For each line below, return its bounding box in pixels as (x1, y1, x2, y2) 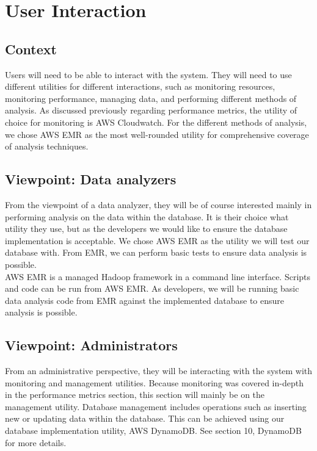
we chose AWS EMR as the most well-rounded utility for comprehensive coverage (5, 128, 309, 140)
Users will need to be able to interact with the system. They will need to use (5, 68, 292, 81)
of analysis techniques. (5, 140, 89, 153)
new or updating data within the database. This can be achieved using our (5, 412, 285, 425)
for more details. (5, 436, 67, 449)
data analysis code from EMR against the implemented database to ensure (5, 294, 285, 306)
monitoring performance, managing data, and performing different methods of (5, 92, 297, 104)
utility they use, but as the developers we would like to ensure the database (5, 222, 288, 235)
